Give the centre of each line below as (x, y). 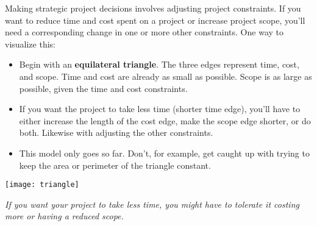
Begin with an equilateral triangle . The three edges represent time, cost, (159, 64)
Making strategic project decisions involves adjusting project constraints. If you (153, 8)
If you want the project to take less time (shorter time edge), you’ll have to (160, 109)
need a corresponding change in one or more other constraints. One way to (144, 32)
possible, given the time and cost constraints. (103, 88)
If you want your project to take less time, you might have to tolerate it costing (152, 204)
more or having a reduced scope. (64, 216)
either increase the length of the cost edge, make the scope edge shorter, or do (165, 120)
